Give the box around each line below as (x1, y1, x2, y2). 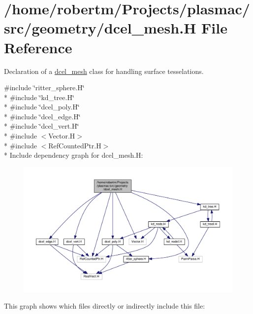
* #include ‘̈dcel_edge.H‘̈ (4, 111, 81, 121)
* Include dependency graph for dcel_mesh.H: (4, 150, 143, 160)
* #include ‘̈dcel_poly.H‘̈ (4, 102, 80, 112)
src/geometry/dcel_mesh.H (4, 18, 196, 38)
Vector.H (48, 131, 75, 141)
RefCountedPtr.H (48, 140, 101, 150)
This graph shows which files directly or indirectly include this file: (4, 301, 205, 311)
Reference (4, 37, 72, 57)
